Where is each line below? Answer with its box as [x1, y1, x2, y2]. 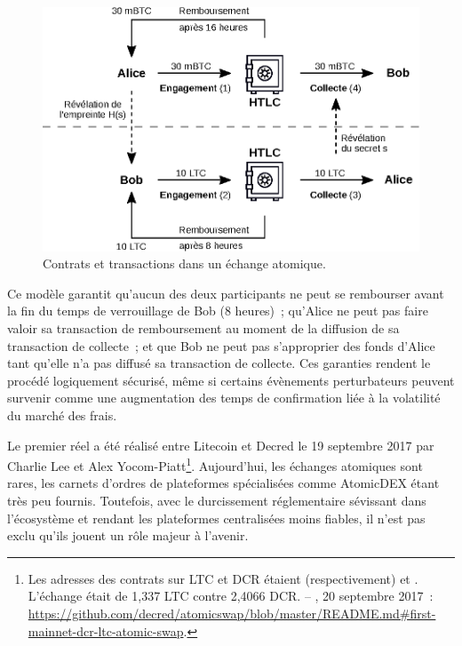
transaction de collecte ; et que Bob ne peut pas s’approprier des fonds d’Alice [7, 336, 435, 355]
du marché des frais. [7, 406, 117, 424]
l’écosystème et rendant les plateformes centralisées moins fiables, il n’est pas [7, 508, 426, 527]
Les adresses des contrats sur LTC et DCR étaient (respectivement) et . [28, 569, 418, 587]
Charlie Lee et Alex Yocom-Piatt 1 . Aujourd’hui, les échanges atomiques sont [7, 454, 423, 475]
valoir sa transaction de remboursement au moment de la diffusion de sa [7, 319, 400, 338]
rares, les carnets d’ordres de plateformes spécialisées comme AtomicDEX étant [7, 474, 440, 492]
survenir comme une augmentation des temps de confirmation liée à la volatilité [7, 388, 441, 407]
